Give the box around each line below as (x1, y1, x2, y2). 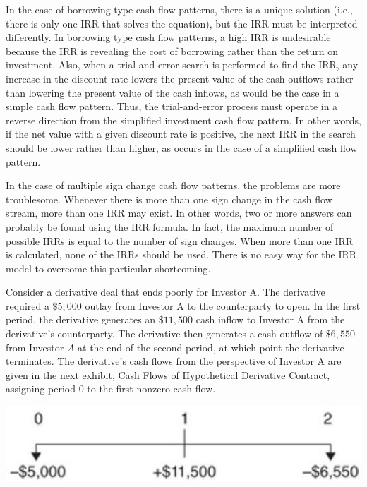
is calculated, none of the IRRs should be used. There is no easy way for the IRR (6, 247, 357, 262)
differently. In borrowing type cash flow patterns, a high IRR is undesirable (6, 30, 331, 44)
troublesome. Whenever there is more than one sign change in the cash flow (6, 191, 332, 206)
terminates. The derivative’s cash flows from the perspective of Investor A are (6, 354, 342, 368)
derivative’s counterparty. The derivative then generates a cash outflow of (6, 326, 323, 341)
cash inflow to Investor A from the (195, 312, 345, 327)
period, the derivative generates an (6, 312, 156, 327)
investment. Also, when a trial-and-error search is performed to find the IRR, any (6, 57, 359, 72)
